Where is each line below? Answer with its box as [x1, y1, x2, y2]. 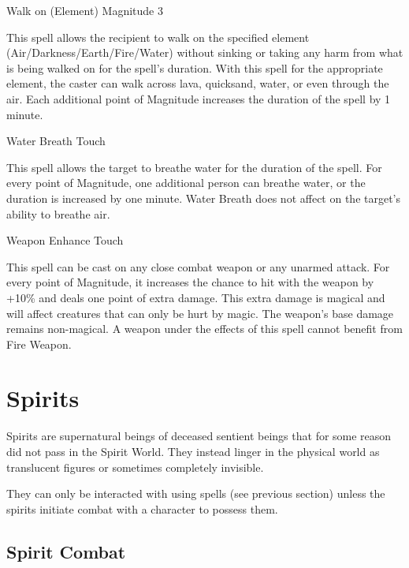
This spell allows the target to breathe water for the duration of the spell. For [6, 159, 382, 175]
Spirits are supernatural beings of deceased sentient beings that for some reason [6, 428, 392, 444]
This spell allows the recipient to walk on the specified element [6, 28, 310, 45]
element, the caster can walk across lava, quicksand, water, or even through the [6, 75, 389, 92]
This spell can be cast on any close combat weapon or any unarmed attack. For [6, 258, 390, 275]
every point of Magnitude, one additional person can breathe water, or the [6, 174, 366, 191]
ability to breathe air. [6, 205, 110, 222]
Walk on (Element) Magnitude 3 [6, 2, 163, 18]
